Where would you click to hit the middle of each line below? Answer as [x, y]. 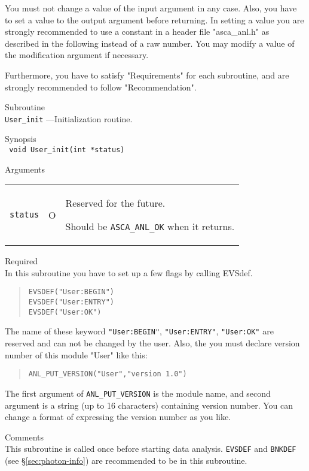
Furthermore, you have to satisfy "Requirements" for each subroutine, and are [147, 75]
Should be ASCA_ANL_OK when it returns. [150, 227]
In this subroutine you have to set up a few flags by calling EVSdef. [129, 272]
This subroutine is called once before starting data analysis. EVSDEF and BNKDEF [151, 449]
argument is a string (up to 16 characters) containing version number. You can [149, 405]
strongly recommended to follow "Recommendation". [101, 87]
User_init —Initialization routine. [69, 118]
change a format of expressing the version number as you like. [118, 417]
